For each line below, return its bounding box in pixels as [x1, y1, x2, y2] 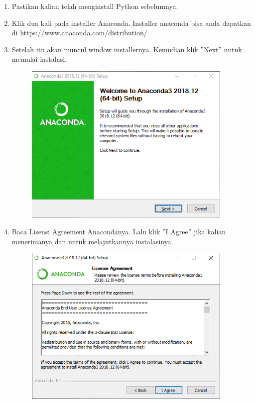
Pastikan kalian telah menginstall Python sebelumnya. [11, 1, 178, 11]
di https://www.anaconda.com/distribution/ [11, 27, 147, 38]
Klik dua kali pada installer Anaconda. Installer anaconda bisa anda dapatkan [11, 17, 251, 28]
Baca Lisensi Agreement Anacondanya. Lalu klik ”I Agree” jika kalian [11, 226, 226, 237]
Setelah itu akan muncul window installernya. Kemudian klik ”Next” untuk [11, 44, 242, 54]
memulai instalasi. [11, 54, 67, 64]
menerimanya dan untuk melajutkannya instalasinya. [11, 236, 173, 246]
